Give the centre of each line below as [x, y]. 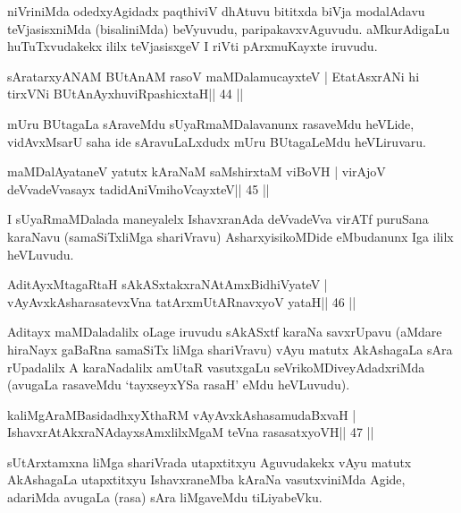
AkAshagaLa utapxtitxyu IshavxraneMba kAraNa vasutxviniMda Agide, [206, 479]
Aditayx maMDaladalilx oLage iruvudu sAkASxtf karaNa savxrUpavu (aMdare [225, 332]
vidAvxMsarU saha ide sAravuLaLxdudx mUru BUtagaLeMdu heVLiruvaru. [217, 141]
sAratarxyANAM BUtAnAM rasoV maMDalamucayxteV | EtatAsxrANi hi [214, 76]
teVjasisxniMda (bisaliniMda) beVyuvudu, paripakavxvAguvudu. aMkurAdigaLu [228, 28]
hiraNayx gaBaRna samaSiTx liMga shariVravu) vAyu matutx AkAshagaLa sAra [230, 349]
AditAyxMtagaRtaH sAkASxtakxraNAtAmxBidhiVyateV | [168, 284]
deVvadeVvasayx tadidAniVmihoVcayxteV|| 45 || [138, 188]
